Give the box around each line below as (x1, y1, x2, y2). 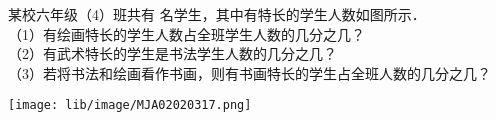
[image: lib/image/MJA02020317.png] (8, 98, 252, 113)
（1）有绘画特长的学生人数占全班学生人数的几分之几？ (8, 23, 365, 44)
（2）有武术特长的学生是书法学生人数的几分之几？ (8, 43, 337, 64)
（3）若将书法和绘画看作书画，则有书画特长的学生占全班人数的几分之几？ (8, 62, 491, 83)
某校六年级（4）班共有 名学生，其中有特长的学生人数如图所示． (8, 4, 426, 24)
